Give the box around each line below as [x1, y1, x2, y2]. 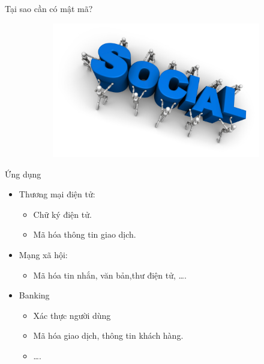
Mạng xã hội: [19, 248, 68, 261]
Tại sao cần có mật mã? [5, 2, 93, 14]
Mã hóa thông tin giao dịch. [33, 228, 136, 241]
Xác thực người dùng [33, 309, 111, 321]
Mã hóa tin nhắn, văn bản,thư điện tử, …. [33, 268, 187, 281]
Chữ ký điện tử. [33, 208, 92, 220]
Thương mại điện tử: [19, 188, 95, 200]
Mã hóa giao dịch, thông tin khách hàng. [33, 329, 184, 342]
